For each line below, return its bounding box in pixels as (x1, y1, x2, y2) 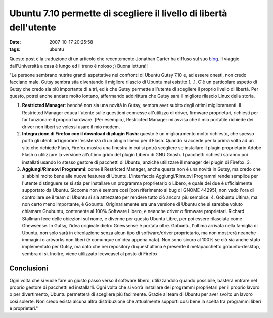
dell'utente (9, 22, 57, 33)
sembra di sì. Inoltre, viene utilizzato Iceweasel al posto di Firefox (22, 250, 158, 257)
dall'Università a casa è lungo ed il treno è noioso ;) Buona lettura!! (9, 63, 148, 69)
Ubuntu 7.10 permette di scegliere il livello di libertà (9, 8, 227, 19)
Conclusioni (9, 264, 48, 273)
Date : (9, 39, 21, 45)
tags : (9, 46, 21, 52)
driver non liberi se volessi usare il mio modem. (22, 124, 120, 130)
